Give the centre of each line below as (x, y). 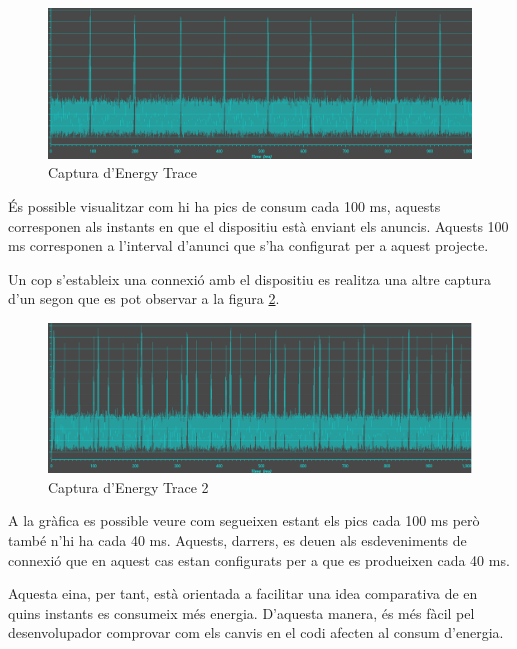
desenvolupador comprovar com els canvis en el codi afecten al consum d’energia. (256, 632)
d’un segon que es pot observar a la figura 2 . (144, 298)
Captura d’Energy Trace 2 (128, 486)
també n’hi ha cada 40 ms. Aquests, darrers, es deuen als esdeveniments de (237, 539)
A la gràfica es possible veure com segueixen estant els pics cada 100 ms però (244, 520)
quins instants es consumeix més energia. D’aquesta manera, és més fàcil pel (241, 612)
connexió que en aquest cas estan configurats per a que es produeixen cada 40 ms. (259, 559)
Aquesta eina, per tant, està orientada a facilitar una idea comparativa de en (243, 593)
